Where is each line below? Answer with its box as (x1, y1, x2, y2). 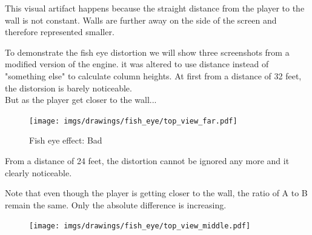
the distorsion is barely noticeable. (5, 81, 132, 94)
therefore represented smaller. (5, 25, 115, 38)
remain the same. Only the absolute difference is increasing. (5, 198, 227, 211)
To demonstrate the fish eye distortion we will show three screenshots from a (5, 45, 290, 58)
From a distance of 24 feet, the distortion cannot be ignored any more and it (5, 154, 290, 167)
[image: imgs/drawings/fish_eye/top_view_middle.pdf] (29, 222, 251, 231)
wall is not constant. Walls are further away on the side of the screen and (5, 13, 277, 26)
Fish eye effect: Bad (29, 134, 102, 147)
